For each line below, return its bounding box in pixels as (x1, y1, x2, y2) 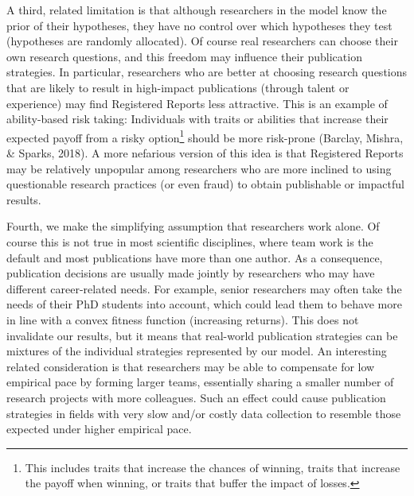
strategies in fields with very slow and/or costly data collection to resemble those (6, 405, 401, 421)
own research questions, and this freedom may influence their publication (6, 48, 362, 64)
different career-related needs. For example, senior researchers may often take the (6, 280, 402, 296)
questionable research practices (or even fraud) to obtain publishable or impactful (6, 176, 404, 192)
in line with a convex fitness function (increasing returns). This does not (6, 311, 359, 327)
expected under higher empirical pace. (6, 420, 192, 437)
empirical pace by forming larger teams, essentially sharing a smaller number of (6, 374, 394, 390)
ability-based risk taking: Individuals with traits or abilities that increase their (6, 110, 389, 127)
